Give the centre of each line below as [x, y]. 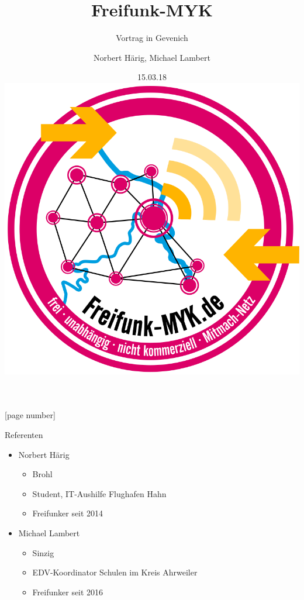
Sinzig [43, 552]
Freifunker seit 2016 [68, 592]
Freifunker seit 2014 [68, 513]
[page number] [30, 415]
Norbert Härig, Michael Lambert [152, 57]
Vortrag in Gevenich [152, 38]
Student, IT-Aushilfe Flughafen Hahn [99, 493]
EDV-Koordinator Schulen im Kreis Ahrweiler [115, 572]
